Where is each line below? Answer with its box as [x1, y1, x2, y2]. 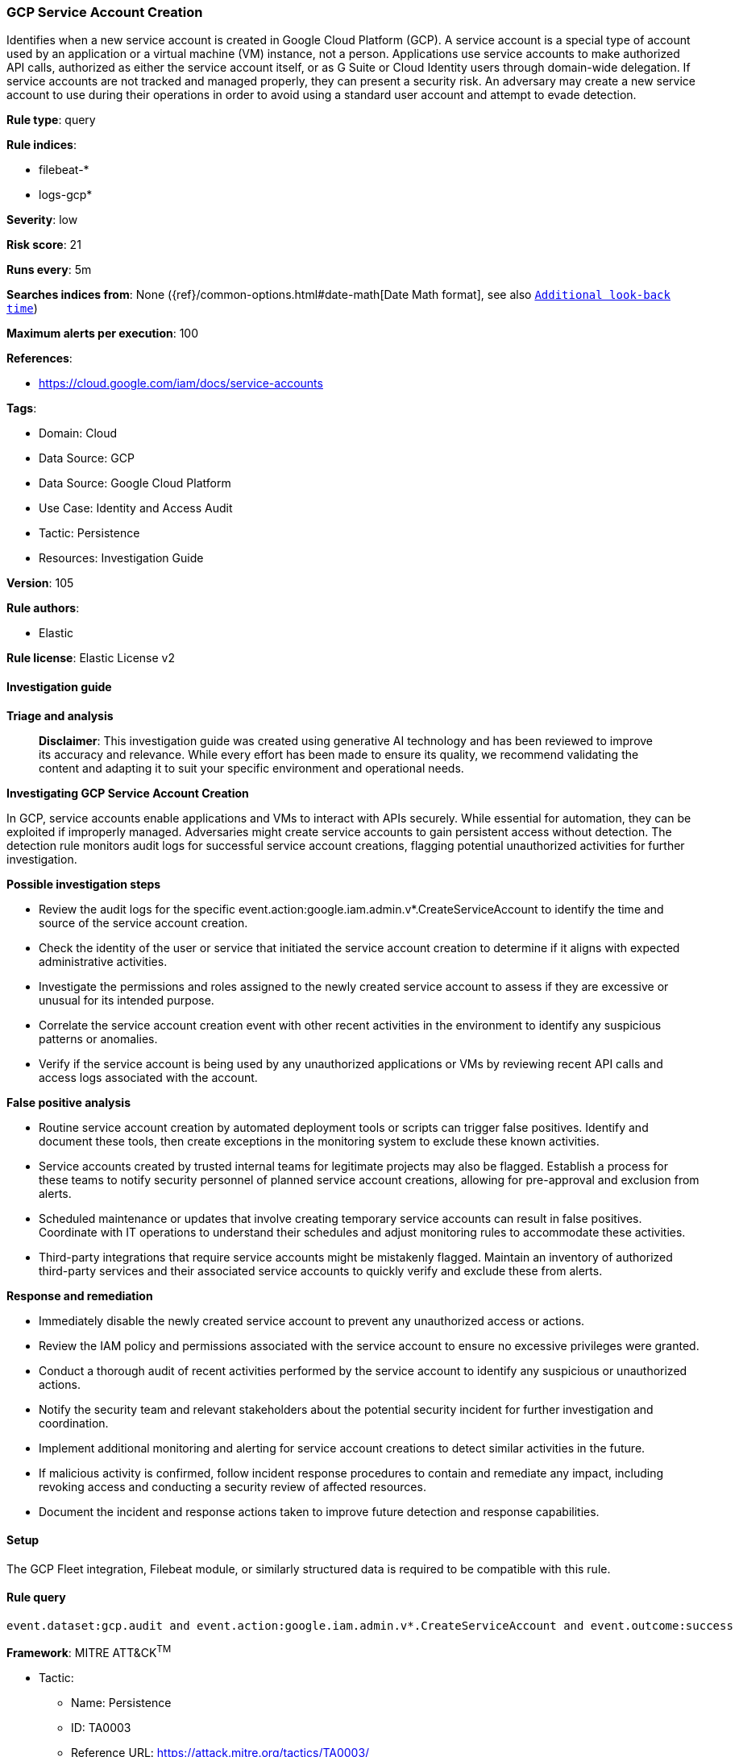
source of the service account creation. [39, 915, 248, 930]
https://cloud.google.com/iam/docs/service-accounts [39, 376, 323, 391]
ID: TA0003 [71, 1720, 131, 1734]
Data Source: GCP [39, 451, 135, 466]
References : [6, 351, 73, 366]
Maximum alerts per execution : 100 [6, 326, 199, 341]
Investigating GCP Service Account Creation [6, 785, 249, 800]
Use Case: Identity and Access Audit [39, 501, 233, 516]
